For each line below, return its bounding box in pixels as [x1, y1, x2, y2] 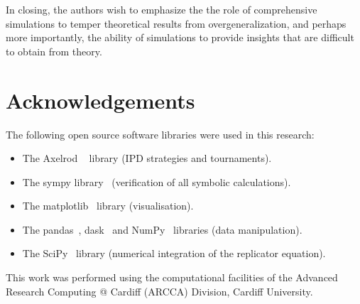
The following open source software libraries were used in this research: [6, 126, 315, 141]
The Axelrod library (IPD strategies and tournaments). [22, 151, 272, 165]
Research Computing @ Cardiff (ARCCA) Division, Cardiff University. [6, 283, 313, 298]
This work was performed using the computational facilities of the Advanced [6, 270, 338, 285]
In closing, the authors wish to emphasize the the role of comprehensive [6, 2, 317, 16]
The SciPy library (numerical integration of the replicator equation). [22, 246, 326, 261]
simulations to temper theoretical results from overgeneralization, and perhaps [6, 16, 347, 31]
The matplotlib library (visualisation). [22, 198, 194, 213]
